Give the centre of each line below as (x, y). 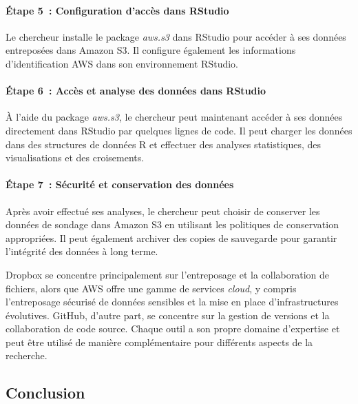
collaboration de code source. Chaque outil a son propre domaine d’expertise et (173, 329)
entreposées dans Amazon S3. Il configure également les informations (151, 50)
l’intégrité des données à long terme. (82, 251)
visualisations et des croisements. (75, 158)
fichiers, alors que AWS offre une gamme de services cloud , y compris (151, 288)
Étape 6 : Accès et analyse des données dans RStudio (136, 91)
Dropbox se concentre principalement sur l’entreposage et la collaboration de (168, 274)
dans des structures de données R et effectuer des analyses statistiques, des (164, 144)
